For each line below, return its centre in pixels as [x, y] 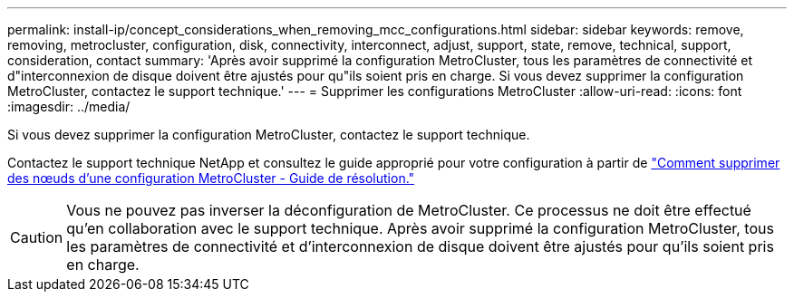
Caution [37, 237]
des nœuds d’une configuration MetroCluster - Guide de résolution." [211, 178]
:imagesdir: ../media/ [69, 106]
